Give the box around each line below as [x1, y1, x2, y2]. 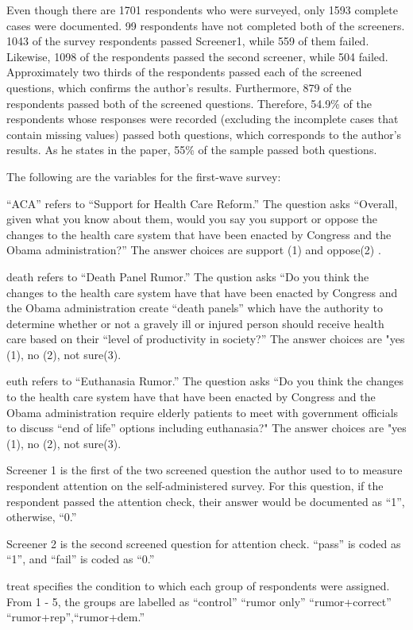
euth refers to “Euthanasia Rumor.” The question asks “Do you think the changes [6, 373, 404, 389]
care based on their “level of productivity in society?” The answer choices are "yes [6, 330, 405, 347]
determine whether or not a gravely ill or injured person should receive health [6, 315, 384, 331]
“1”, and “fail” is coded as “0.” [6, 551, 155, 567]
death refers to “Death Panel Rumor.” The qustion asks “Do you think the [6, 268, 369, 284]
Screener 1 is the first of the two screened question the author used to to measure [6, 462, 403, 478]
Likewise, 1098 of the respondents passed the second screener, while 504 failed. [6, 48, 388, 64]
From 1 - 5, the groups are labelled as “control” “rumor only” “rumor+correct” [6, 593, 392, 609]
